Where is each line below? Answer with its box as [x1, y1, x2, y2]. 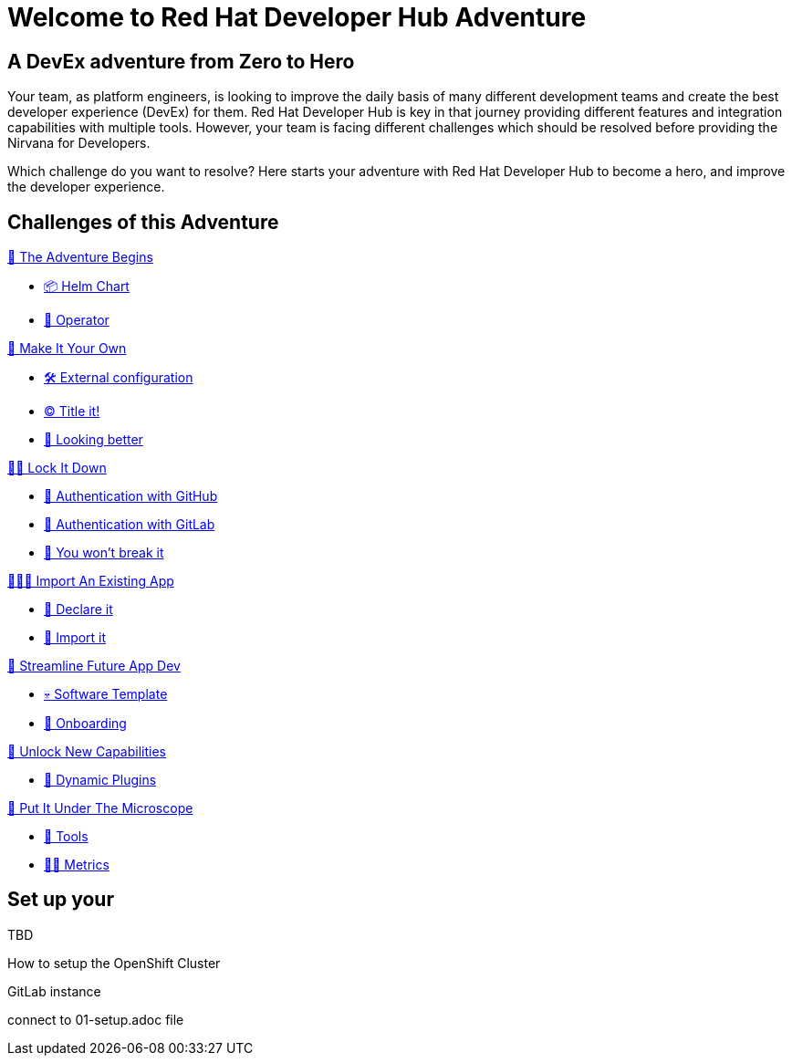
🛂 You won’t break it [44, 545, 164, 561]
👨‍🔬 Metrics [44, 857, 109, 873]
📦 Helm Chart [44, 278, 130, 295]
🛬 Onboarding [44, 715, 127, 732]
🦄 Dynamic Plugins [44, 772, 157, 788]
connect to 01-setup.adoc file [7, 1011, 184, 1027]
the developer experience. [7, 179, 165, 195]
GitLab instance [7, 983, 101, 999]
